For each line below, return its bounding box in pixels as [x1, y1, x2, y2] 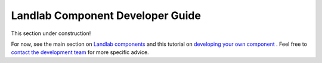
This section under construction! [11, 30, 91, 37]
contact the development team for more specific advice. [11, 49, 149, 56]
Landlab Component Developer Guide [11, 9, 201, 22]
